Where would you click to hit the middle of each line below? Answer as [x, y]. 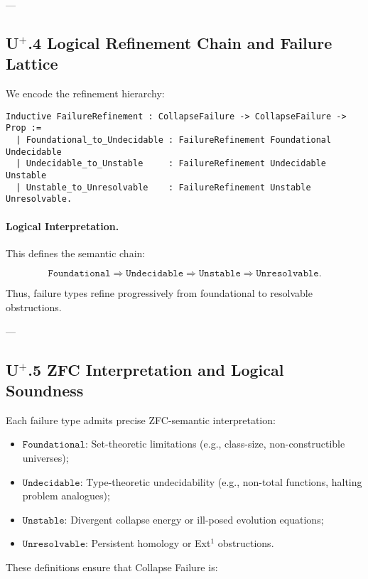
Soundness [45, 390]
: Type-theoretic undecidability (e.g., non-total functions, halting [221, 481]
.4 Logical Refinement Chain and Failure [180, 42]
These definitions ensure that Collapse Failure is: [112, 567]
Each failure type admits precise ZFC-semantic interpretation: [141, 420]
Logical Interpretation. [63, 226]
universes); [45, 457]
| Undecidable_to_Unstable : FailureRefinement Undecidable [171, 164]
